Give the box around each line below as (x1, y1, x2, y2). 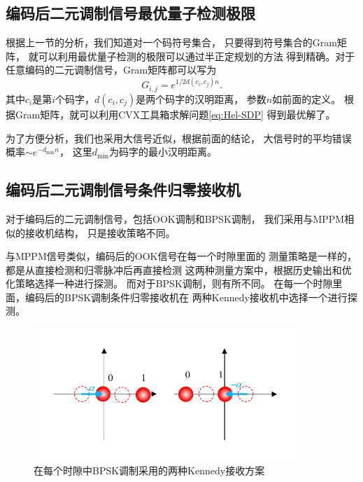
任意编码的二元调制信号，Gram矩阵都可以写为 (6, 62, 217, 77)
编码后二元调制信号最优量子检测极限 (6, 2, 255, 24)
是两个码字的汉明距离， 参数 (136, 91, 266, 106)
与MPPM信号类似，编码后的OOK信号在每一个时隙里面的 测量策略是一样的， (6, 249, 357, 263)
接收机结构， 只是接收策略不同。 (24, 225, 176, 240)
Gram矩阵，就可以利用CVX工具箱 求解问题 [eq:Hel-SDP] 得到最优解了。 (15, 106, 336, 121)
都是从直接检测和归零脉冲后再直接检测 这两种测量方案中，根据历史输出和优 (6, 262, 352, 277)
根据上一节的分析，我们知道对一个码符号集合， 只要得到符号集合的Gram (6, 35, 337, 50)
